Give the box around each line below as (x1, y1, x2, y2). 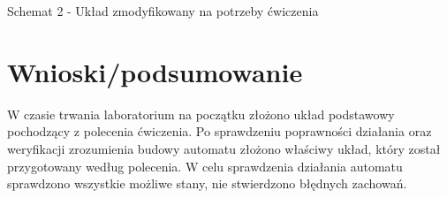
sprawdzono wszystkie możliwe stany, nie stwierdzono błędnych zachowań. (7, 174, 407, 193)
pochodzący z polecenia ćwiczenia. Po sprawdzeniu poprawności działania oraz (7, 122, 432, 141)
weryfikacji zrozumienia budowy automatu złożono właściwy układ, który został (7, 139, 441, 157)
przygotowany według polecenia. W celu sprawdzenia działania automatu (7, 156, 403, 175)
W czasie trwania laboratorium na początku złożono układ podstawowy (7, 104, 395, 123)
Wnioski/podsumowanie (7, 53, 303, 89)
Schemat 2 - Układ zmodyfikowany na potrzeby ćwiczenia (7, 2, 319, 19)
